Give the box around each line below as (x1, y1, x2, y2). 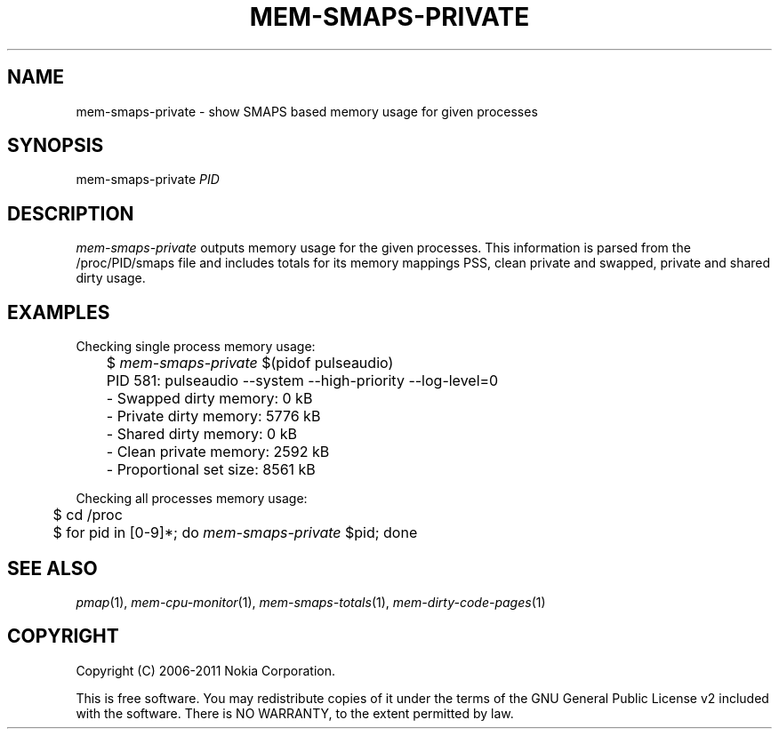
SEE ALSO (7, 556, 98, 580)
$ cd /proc (52, 506, 123, 524)
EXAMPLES (7, 300, 110, 324)
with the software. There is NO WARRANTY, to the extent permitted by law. (76, 705, 514, 721)
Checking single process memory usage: (76, 339, 316, 355)
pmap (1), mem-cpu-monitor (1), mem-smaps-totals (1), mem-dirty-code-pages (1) (76, 594, 546, 610)
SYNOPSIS (7, 134, 104, 157)
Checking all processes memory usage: (76, 491, 308, 507)
